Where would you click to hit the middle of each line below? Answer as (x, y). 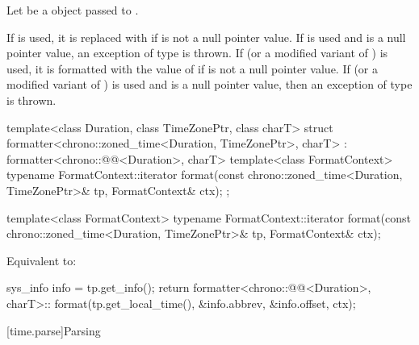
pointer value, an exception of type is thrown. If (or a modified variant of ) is (197, 53)
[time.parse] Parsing (54, 330)
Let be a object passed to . (73, 10)
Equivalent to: (42, 260)
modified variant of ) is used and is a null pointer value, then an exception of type (209, 84)
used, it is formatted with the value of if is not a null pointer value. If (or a (193, 68)
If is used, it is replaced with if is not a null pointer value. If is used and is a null (206, 37)
